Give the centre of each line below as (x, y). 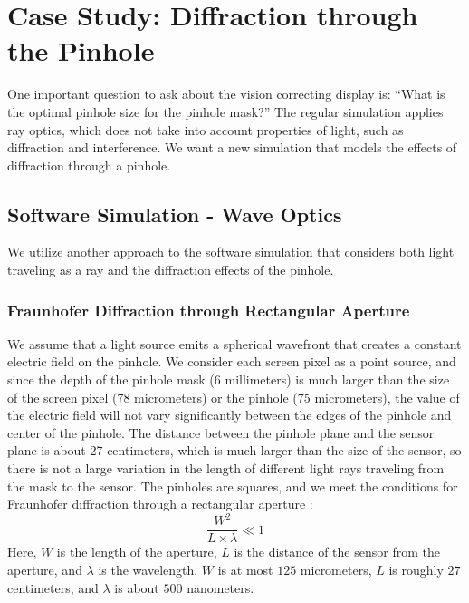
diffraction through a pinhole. (89, 165)
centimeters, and (53, 587)
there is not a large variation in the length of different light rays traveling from (226, 468)
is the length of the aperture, (137, 552)
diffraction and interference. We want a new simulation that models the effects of (232, 147)
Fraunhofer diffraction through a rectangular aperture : (160, 504)
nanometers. (220, 587)
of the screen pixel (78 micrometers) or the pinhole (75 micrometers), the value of (234, 397)
